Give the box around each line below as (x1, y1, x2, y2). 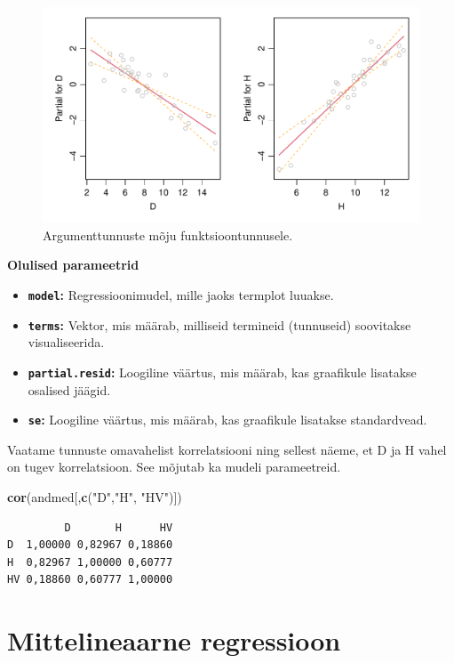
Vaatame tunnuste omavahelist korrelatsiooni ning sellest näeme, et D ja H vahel (7, 440, 447, 458)
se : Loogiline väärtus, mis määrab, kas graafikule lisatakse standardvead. (28, 410, 427, 429)
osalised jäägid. (28, 380, 111, 399)
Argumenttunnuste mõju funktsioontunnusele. (43, 225, 293, 244)
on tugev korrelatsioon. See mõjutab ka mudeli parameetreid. (7, 457, 341, 476)
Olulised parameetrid (7, 255, 139, 274)
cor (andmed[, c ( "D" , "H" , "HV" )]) (7, 488, 182, 505)
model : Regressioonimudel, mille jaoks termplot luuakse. (28, 286, 334, 303)
